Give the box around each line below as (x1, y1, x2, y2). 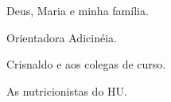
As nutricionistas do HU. (6, 82, 127, 99)
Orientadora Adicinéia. (6, 29, 117, 45)
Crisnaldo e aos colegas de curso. (6, 56, 166, 73)
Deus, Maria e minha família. (6, 2, 149, 18)
